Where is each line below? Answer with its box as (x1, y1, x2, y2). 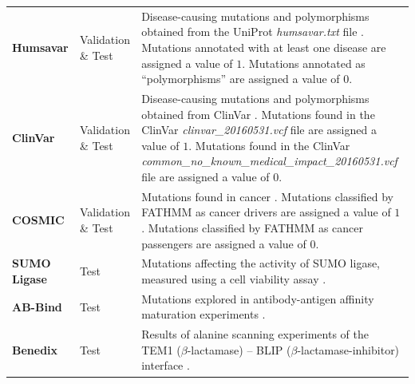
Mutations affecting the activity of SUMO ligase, (141, 255, 381, 271)
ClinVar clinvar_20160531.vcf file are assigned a (141, 121, 377, 138)
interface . (141, 357, 190, 374)
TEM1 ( (141, 341, 181, 358)
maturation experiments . (141, 306, 266, 323)
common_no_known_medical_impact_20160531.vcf (141, 152, 397, 169)
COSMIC (12, 212, 65, 228)
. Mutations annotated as (242, 54, 366, 71)
